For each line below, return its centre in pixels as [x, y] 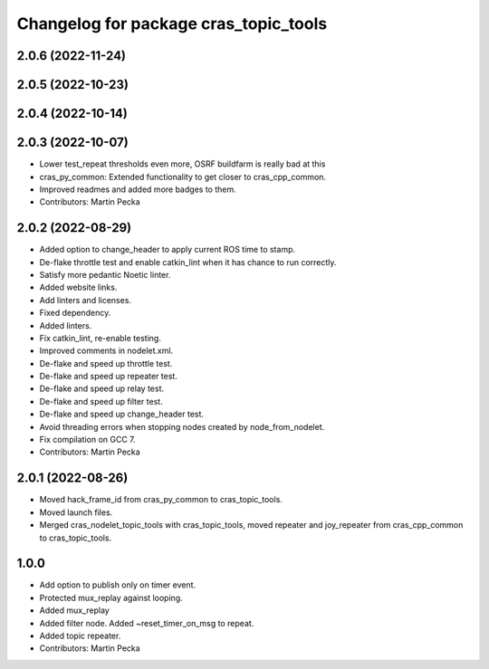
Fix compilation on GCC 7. [87, 440]
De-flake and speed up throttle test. [106, 363]
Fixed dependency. [75, 313]
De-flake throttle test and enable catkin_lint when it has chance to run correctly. [188, 262]
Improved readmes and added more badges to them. [138, 189]
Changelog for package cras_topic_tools [172, 24]
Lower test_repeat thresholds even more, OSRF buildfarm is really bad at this [182, 164]
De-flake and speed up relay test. [102, 388]
